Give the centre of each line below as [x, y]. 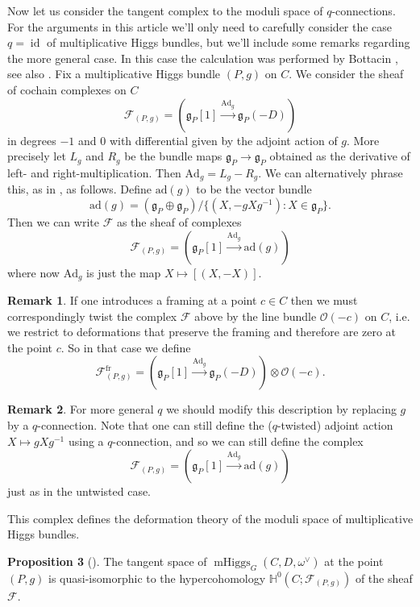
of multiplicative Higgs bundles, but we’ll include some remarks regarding [229, 42]
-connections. [364, 10]
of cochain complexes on [67, 89]
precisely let [37, 156]
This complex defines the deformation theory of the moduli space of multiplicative [210, 518]
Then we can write [53, 222]
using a [86, 441]
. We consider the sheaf [346, 74]
